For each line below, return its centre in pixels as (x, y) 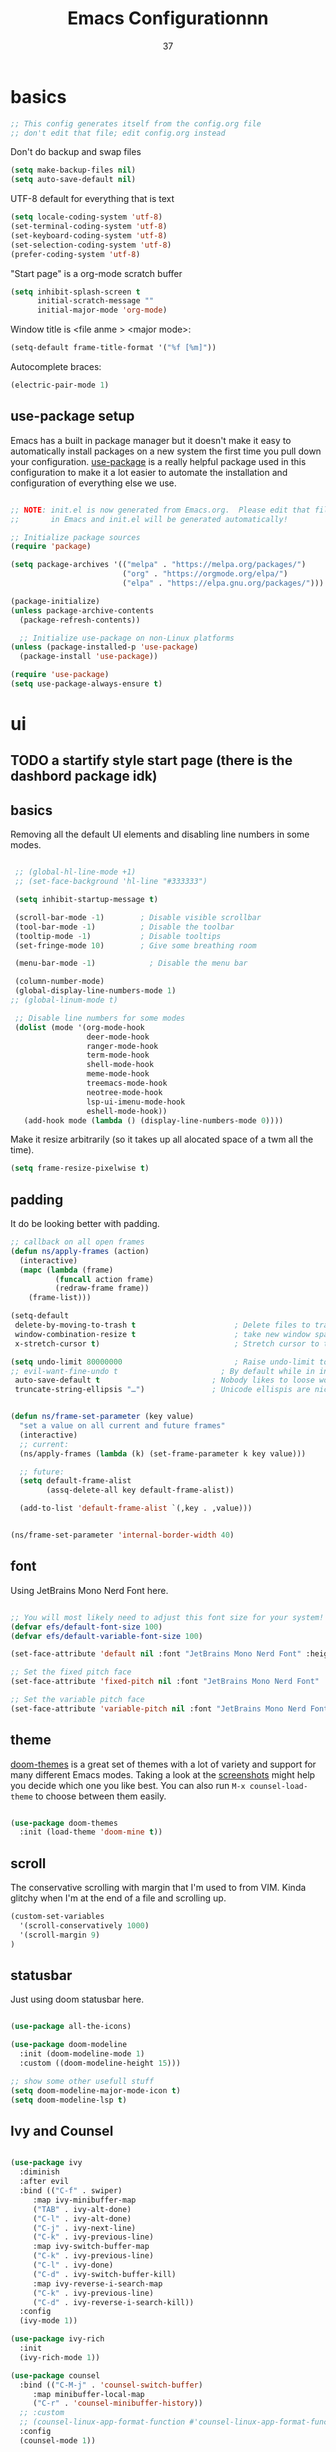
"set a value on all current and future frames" (122, 1426)
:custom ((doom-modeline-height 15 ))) (100, 2063)
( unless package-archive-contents (82, 610)
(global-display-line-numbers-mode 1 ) (95, 991)
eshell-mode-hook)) (127, 1111)
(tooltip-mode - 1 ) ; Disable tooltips (118, 936)
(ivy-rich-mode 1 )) (60, 2357)
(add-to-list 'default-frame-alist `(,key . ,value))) (136, 1508)
